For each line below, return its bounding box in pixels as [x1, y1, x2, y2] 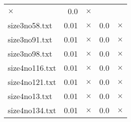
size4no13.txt [8, 90, 53, 102]
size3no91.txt [8, 34, 53, 45]
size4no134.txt [8, 104, 56, 116]
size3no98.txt [8, 48, 53, 59]
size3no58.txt [8, 20, 53, 31]
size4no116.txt [8, 62, 56, 73]
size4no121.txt [8, 76, 56, 87]
